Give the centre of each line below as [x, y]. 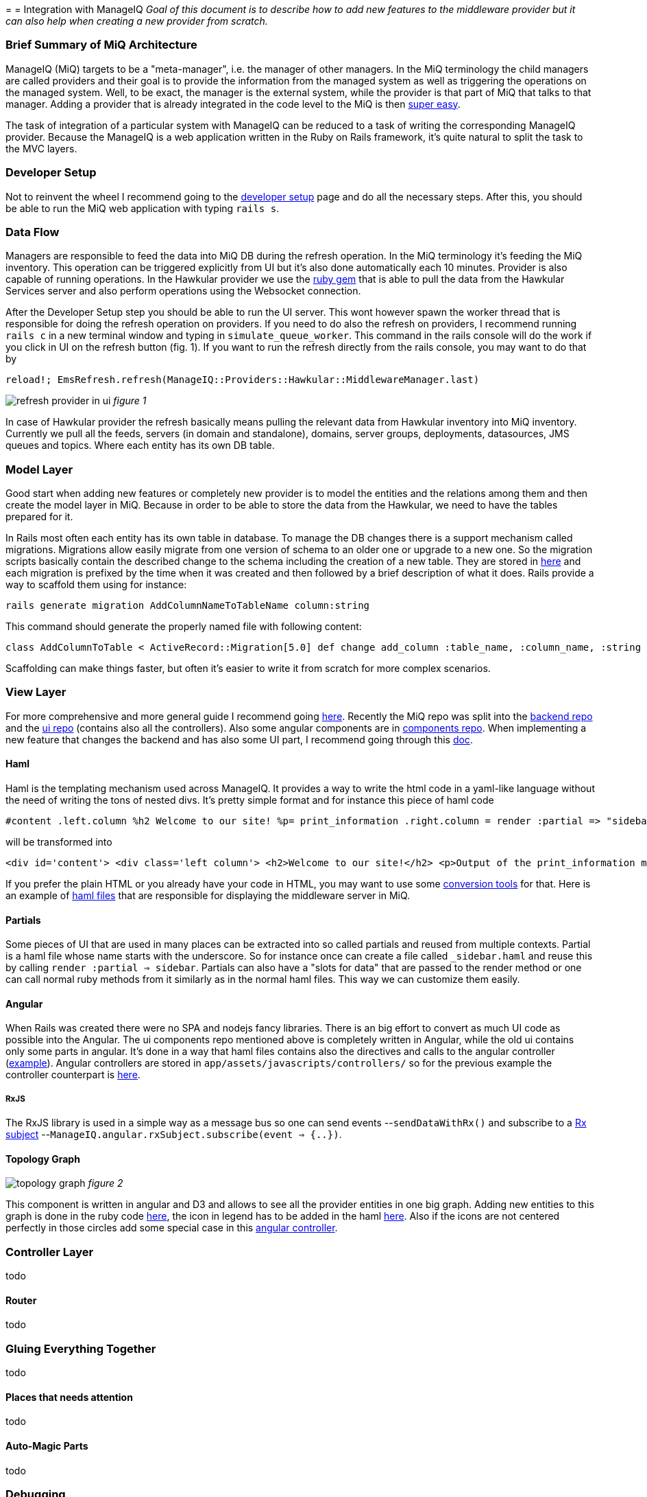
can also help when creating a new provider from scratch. [137, 21]
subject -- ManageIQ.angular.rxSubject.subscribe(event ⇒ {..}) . [174, 1135]
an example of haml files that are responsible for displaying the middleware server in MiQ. [208, 895]
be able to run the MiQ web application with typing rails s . [143, 208]
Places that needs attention [69, 1397]
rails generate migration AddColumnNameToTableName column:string [188, 605]
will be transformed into [59, 842]
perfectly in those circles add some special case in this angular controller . [172, 1228]
